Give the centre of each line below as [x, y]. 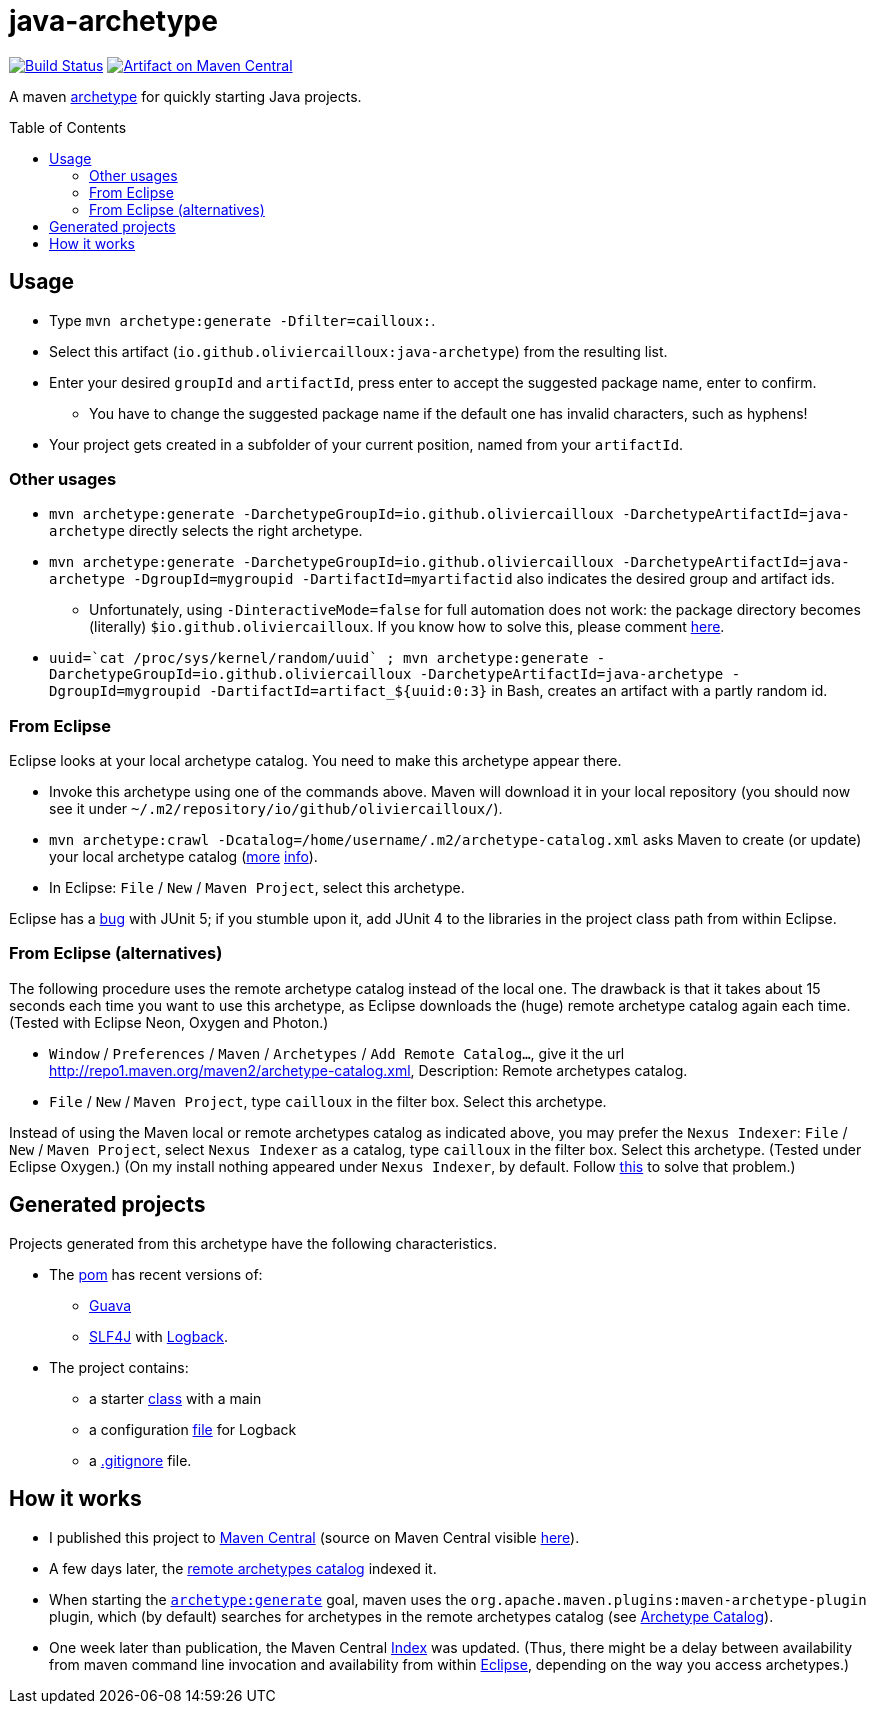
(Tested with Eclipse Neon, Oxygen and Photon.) [169, 1022]
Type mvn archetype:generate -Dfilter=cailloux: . [242, 320]
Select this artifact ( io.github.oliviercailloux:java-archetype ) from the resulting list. [358, 351]
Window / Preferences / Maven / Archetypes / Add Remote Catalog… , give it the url [337, 1053]
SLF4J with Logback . [158, 1336]
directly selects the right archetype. [245, 531]
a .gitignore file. [140, 1460]
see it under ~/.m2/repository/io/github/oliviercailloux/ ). [276, 809]
